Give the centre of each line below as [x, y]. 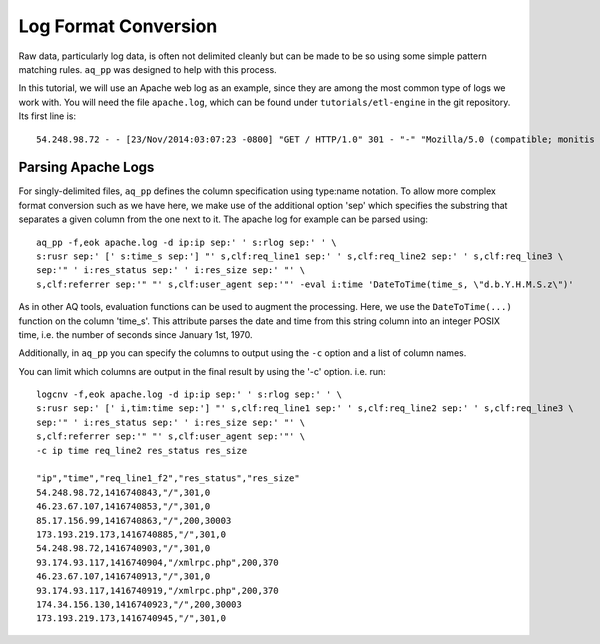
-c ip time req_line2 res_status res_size [142, 450]
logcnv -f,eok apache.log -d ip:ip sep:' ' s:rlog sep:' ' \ [189, 394]
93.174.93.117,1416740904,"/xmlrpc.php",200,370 [157, 562]
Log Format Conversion [118, 26]
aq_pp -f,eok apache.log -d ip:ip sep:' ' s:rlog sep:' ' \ [186, 242]
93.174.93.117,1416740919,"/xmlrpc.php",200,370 [157, 590]
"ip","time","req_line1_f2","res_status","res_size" [168, 478]
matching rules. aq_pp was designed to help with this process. [147, 69]
